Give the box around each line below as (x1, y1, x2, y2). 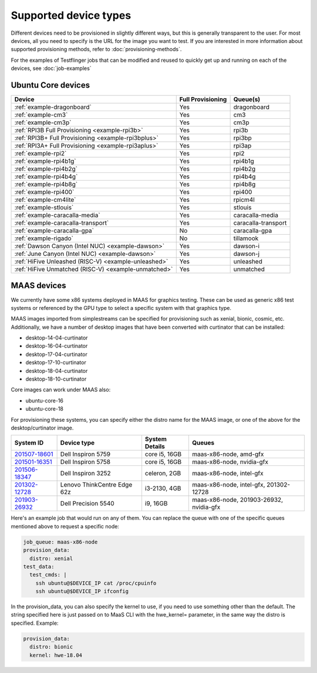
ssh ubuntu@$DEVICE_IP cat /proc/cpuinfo (35, 579, 157, 587)
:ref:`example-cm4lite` (14, 196, 76, 204)
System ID (14, 439, 44, 447)
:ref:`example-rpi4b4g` (14, 172, 78, 181)
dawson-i (233, 242, 260, 250)
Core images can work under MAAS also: (11, 386, 111, 394)
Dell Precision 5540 (60, 499, 114, 508)
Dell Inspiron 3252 (60, 469, 111, 478)
